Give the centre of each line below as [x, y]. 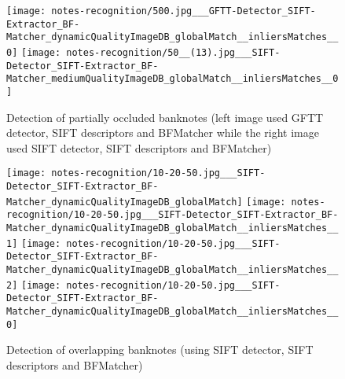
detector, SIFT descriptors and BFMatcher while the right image [163, 132]
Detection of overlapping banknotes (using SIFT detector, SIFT [160, 350]
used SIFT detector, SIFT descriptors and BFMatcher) [139, 147]
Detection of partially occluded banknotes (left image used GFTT [165, 117]
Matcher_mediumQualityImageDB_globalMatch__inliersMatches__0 [172, 79]
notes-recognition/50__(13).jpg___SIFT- [173, 52]
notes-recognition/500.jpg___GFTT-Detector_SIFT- [184, 11]
